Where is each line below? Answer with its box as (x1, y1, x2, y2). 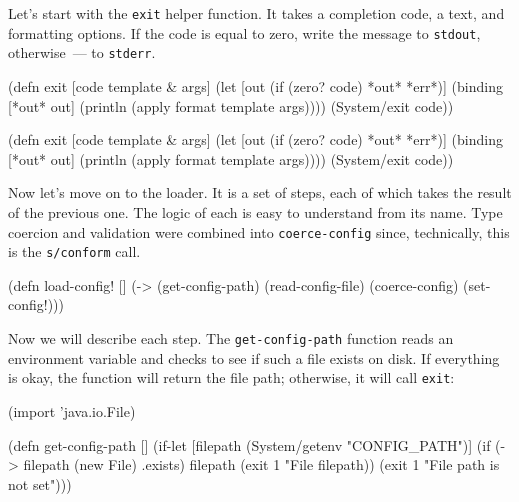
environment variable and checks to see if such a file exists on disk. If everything (8, 347, 500, 368)
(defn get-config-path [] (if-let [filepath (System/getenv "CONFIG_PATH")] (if (8, 434, 491, 455)
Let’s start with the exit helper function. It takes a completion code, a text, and (8, 3, 505, 23)
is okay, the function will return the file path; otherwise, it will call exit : (8, 367, 455, 388)
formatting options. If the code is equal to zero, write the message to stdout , (8, 22, 481, 43)
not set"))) (8, 473, 72, 494)
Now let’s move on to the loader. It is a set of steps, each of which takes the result (8, 182, 512, 203)
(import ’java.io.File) (8, 400, 136, 421)
